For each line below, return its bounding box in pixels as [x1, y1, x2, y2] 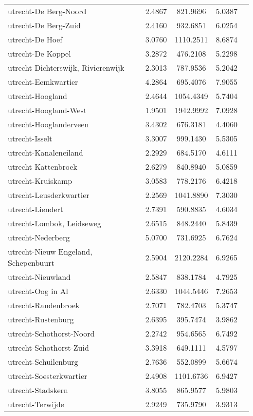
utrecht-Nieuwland [8, 271, 71, 282]
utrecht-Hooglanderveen [8, 119, 89, 130]
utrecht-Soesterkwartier [8, 370, 88, 381]
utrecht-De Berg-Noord [8, 5, 87, 17]
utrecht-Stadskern [8, 384, 68, 396]
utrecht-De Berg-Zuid [8, 20, 81, 31]
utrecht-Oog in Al [8, 285, 69, 297]
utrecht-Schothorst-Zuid [8, 342, 89, 353]
